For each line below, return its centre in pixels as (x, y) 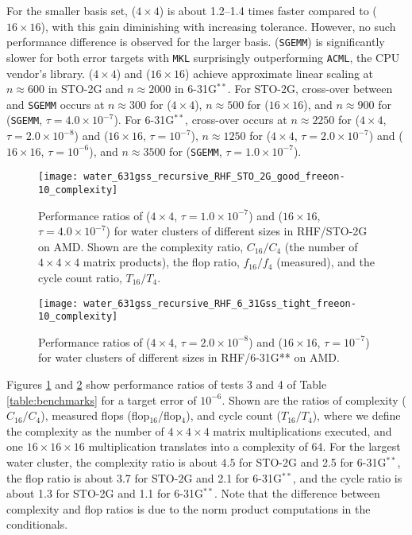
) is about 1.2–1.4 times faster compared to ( (268, 10)
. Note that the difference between (297, 493)
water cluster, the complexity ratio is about (112, 462)
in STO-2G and (86, 89)
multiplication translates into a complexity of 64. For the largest (245, 446)
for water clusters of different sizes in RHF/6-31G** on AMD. (189, 357)
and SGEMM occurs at (56, 104)
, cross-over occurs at (236, 120)
